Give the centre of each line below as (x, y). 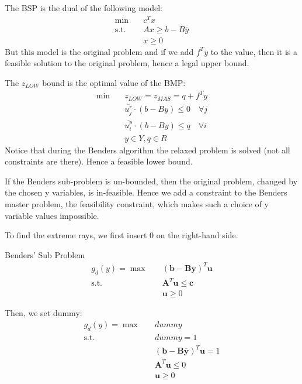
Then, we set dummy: (44, 313)
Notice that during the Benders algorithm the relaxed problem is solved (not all (147, 150)
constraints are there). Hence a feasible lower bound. (99, 161)
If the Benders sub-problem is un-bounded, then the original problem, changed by (151, 181)
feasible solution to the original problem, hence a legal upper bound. (127, 63)
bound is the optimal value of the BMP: (114, 82)
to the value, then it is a (254, 51)
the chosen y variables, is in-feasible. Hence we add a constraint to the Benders (146, 192)
